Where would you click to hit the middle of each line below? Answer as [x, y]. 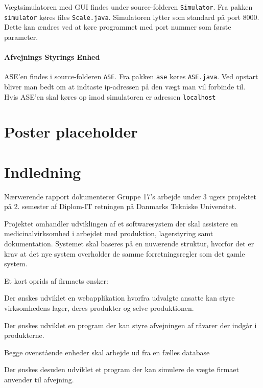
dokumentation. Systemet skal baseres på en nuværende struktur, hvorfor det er [129, 244]
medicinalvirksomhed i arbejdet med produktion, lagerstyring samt [109, 233]
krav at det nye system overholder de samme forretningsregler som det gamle [125, 253]
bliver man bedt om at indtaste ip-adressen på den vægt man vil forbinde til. [125, 86]
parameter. [21, 37]
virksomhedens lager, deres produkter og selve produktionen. [99, 308]
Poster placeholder [71, 132]
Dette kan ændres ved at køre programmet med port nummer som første [118, 27]
